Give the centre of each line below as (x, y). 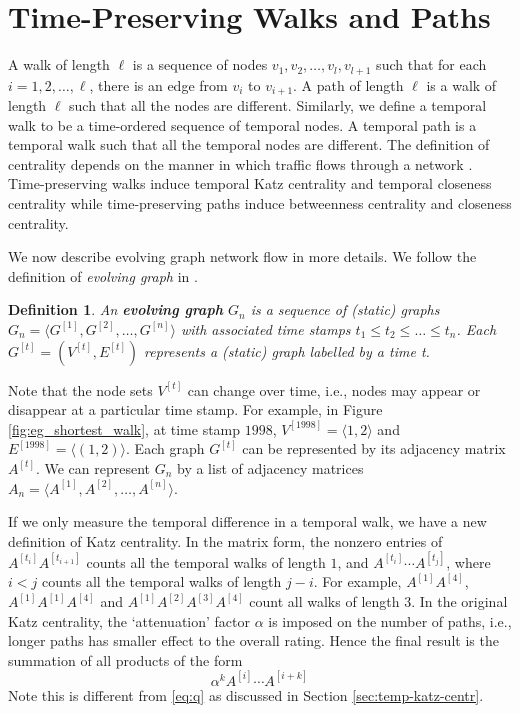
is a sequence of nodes (200, 64)
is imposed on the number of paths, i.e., (390, 620)
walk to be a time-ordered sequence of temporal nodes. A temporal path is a (242, 124)
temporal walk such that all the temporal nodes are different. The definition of (249, 144)
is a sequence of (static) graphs (345, 309)
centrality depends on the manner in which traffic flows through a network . (240, 163)
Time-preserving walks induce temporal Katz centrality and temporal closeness (250, 183)
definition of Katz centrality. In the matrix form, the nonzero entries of (225, 540)
